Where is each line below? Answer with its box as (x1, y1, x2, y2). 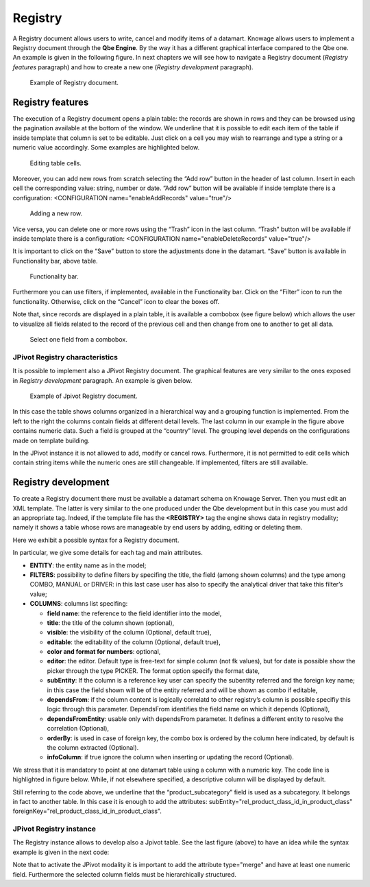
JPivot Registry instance (12, 824, 96, 833)
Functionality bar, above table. (12, 257, 99, 265)
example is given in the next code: (12, 848, 110, 856)
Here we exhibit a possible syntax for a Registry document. (12, 536, 180, 544)
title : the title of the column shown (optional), (47, 618, 175, 627)
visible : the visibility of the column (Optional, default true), (47, 628, 212, 637)
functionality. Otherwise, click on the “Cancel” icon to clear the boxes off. (12, 297, 220, 305)
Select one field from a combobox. (29, 335, 128, 344)
